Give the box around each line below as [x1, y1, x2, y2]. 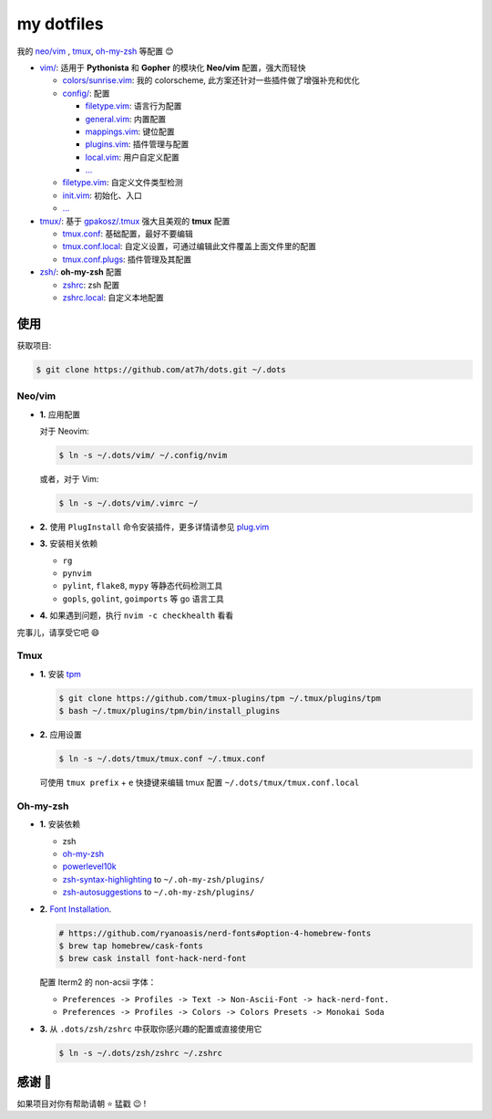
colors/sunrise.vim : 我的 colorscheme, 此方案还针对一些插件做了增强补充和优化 [62, 75, 360, 86]
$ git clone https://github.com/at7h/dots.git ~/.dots [36, 364, 286, 374]
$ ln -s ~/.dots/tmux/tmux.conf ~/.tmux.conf [58, 754, 266, 764]
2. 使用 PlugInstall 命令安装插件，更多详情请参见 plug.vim [39, 521, 270, 532]
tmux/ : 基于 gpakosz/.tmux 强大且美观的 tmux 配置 [39, 215, 231, 226]
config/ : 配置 [62, 88, 110, 99]
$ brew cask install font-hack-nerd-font [58, 954, 247, 964]
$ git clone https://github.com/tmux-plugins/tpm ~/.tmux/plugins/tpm [58, 693, 382, 703]
